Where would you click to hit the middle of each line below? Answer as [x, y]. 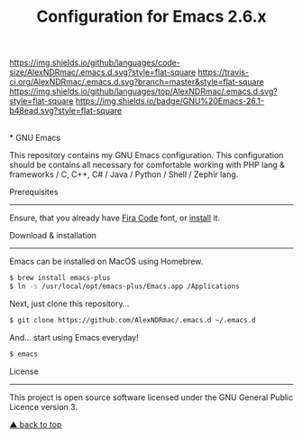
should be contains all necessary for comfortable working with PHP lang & [147, 165]
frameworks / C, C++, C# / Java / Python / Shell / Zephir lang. [124, 174]
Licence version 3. [44, 406]
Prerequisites [34, 192]
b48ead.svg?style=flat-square [66, 111]
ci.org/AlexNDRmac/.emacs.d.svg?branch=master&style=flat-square [137, 82]
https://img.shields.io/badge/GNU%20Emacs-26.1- [170, 101]
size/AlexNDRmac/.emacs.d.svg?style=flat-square [103, 72]
